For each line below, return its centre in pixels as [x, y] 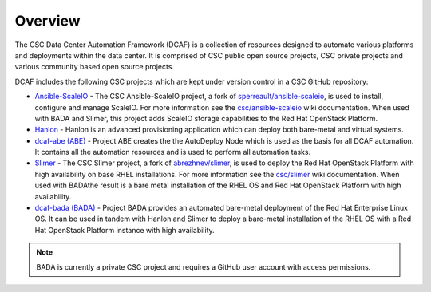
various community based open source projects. [95, 67]
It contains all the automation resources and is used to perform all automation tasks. [173, 152]
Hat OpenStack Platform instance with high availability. [125, 230]
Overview [47, 21]
